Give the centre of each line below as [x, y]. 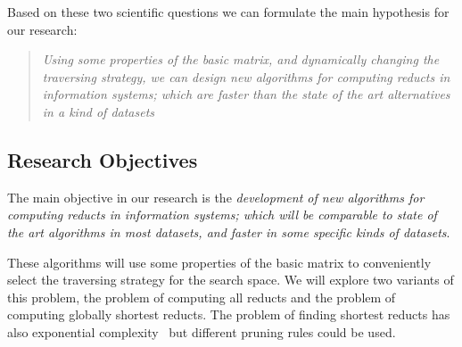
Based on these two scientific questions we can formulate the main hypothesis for [228, 12]
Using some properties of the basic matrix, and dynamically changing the [241, 59]
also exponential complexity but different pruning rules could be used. [202, 331]
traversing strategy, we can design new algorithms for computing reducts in [246, 76]
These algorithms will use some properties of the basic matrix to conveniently [219, 262]
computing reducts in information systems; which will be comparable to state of [222, 215]
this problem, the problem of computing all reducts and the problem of [202, 297]
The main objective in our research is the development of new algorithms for [216, 197]
